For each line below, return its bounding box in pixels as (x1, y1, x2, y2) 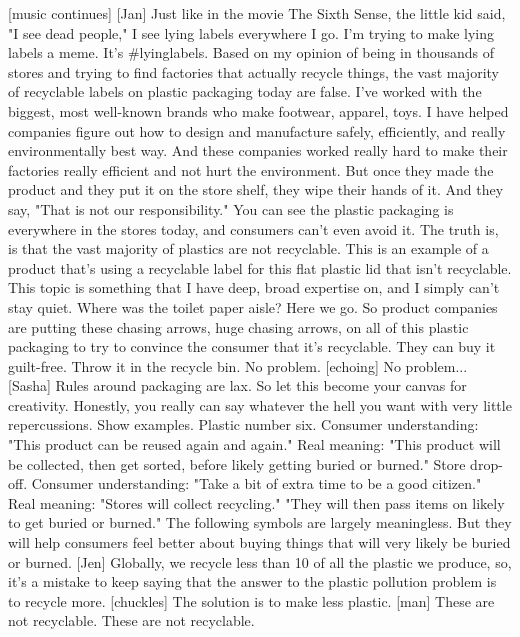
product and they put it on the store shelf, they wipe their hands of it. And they (8, 179, 504, 200)
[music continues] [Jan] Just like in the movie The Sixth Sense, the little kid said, (8, 3, 506, 23)
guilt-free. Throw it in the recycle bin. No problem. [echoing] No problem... (8, 355, 468, 376)
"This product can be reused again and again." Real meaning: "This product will (8, 434, 501, 455)
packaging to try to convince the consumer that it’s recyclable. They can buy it (8, 336, 496, 357)
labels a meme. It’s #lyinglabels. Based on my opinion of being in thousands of (8, 42, 494, 63)
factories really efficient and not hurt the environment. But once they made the (8, 159, 494, 180)
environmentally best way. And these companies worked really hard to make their (8, 140, 508, 161)
